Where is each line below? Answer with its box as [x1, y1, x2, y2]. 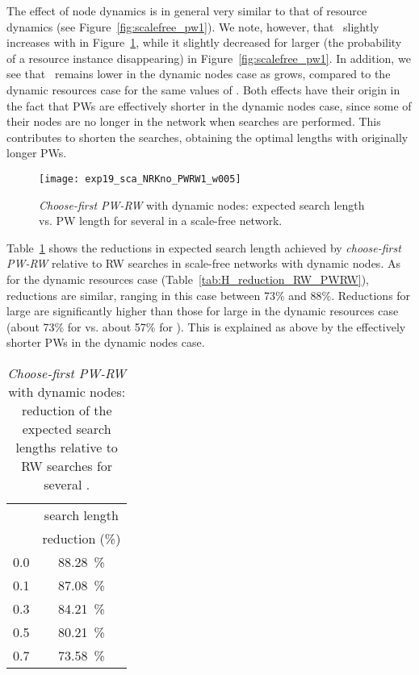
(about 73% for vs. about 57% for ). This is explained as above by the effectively [6, 318, 406, 335]
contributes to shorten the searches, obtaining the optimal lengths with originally [6, 128, 409, 145]
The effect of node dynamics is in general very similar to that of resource [6, 2, 367, 19]
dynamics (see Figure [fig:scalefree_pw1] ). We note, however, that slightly [6, 18, 379, 35]
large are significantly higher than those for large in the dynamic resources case [6, 302, 399, 319]
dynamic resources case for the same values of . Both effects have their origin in [6, 81, 400, 98]
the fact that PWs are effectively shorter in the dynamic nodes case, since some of [6, 97, 412, 114]
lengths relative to [15, 437, 118, 456]
